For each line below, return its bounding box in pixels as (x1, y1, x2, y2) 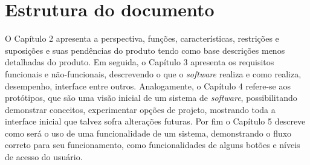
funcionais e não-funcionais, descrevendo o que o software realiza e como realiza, (5, 67, 302, 80)
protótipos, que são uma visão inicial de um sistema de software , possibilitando (5, 91, 297, 104)
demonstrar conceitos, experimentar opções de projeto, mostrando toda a (5, 103, 276, 115)
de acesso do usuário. (5, 150, 83, 163)
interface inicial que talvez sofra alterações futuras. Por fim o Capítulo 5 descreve (5, 115, 306, 128)
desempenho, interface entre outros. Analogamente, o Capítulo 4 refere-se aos (5, 79, 291, 92)
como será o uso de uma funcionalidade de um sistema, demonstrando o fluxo (5, 126, 292, 139)
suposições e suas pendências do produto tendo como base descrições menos (5, 44, 285, 56)
